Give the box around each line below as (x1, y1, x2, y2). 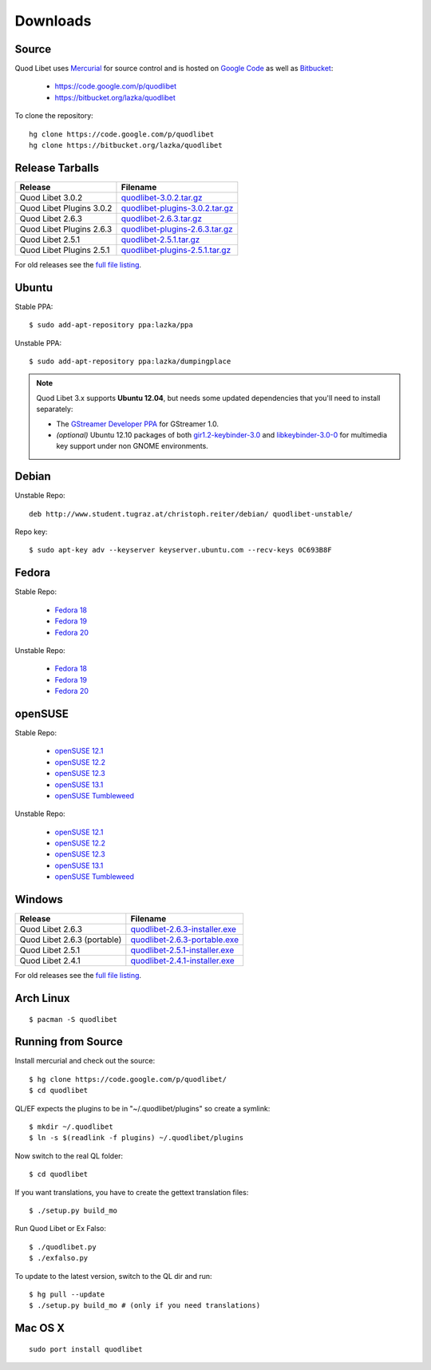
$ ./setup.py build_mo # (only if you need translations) (29, 1301, 261, 1310)
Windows (14, 893, 63, 906)
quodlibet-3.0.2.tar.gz (121, 192, 203, 203)
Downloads (14, 12, 92, 30)
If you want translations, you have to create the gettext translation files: (14, 1187, 249, 1197)
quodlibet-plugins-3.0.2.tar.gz (121, 202, 234, 213)
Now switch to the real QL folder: (14, 1150, 124, 1161)
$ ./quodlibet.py (29, 1242, 97, 1251)
